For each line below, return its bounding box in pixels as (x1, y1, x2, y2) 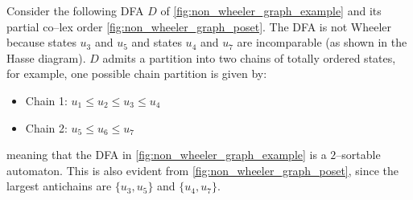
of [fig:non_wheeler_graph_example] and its (160, 2, 382, 18)
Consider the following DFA (6, 2, 144, 18)
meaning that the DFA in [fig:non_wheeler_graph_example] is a (6, 146, 327, 163)
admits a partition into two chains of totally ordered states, (102, 49, 396, 66)
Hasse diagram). (6, 49, 86, 66)
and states (131, 34, 182, 51)
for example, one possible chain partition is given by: (6, 65, 267, 82)
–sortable (336, 146, 381, 163)
